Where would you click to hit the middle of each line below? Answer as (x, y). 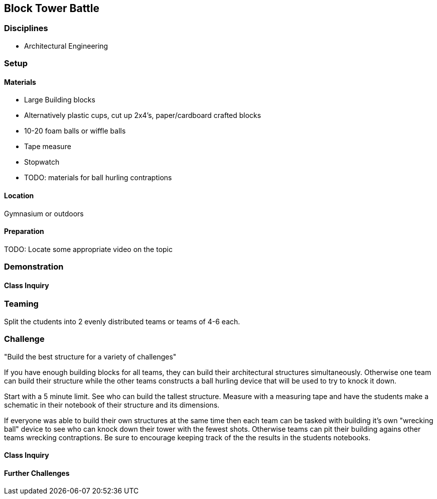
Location (19, 196)
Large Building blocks (60, 100)
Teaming (21, 304)
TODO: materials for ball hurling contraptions (98, 178)
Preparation (24, 231)
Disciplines (26, 28)
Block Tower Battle (52, 8)
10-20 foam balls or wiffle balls (75, 131)
